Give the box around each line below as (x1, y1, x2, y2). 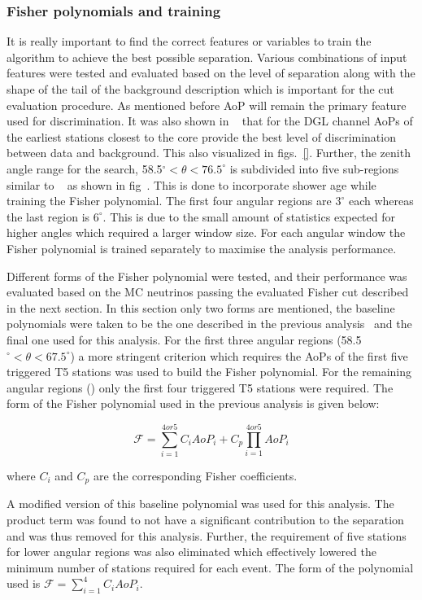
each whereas (348, 192, 414, 209)
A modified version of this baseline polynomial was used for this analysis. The (7, 495, 394, 512)
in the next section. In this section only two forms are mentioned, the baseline (7, 299, 395, 316)
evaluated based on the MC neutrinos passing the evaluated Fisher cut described (7, 283, 409, 300)
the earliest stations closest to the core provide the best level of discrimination (7, 128, 396, 145)
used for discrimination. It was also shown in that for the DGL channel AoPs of (7, 112, 413, 129)
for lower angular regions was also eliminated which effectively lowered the (7, 543, 376, 560)
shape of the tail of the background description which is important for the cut (7, 81, 394, 97)
